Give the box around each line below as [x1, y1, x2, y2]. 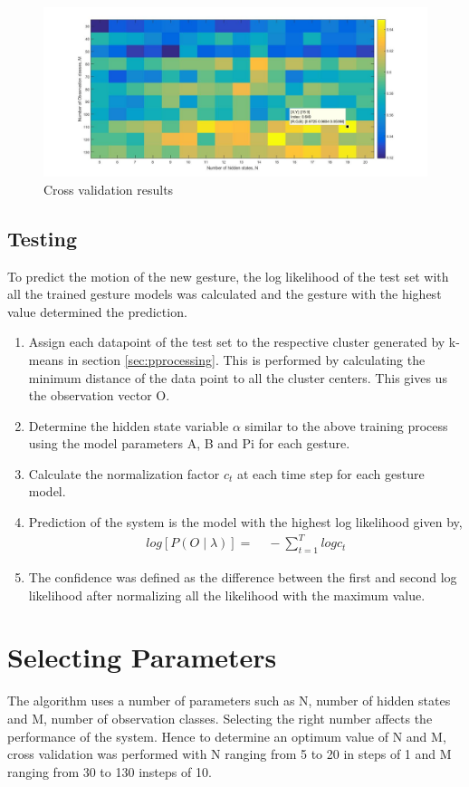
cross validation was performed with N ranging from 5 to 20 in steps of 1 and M [7, 744, 452, 763]
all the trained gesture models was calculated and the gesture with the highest [7, 284, 442, 303]
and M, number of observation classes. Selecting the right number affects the [7, 708, 433, 727]
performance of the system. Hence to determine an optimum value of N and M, [7, 726, 446, 745]
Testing [7, 224, 77, 252]
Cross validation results [43, 179, 174, 198]
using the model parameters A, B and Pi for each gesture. [28, 434, 350, 453]
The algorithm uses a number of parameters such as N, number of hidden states [7, 691, 451, 710]
